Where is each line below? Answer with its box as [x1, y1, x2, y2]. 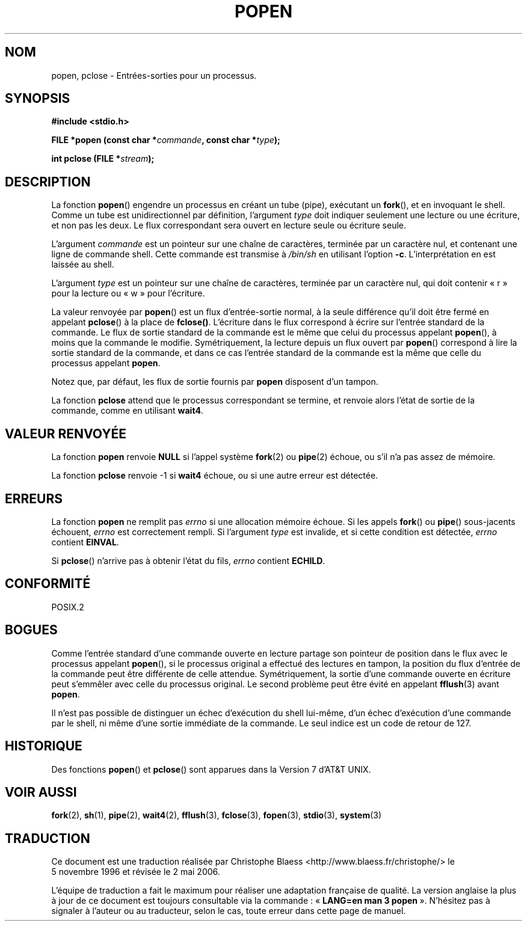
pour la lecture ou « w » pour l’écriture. [51, 288, 205, 299]
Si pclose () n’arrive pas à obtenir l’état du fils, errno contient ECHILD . [51, 555, 325, 566]
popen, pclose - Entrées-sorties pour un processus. [51, 70, 257, 81]
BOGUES [5, 622, 58, 638]
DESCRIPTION [5, 174, 91, 189]
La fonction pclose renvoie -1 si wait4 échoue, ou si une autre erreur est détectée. [51, 470, 378, 481]
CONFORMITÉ [5, 576, 91, 592]
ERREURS [5, 491, 63, 506]
